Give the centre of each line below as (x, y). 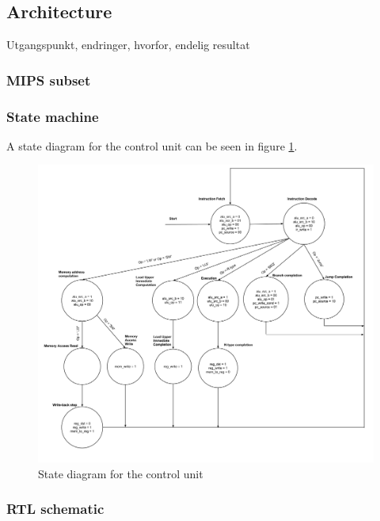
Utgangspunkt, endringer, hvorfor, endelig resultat (128, 45)
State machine (53, 116)
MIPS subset (49, 80)
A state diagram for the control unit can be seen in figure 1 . (152, 145)
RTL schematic (55, 509)
